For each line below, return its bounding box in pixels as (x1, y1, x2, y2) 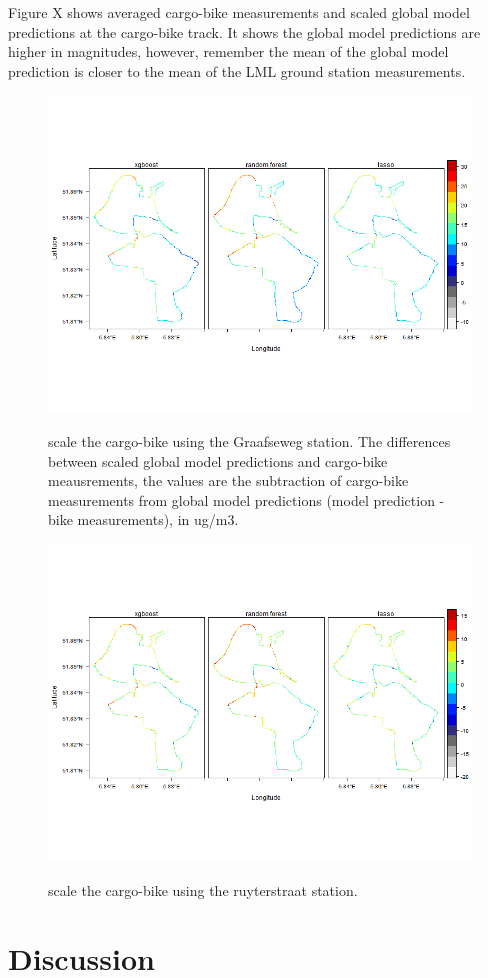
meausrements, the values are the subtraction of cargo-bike (48, 470, 409, 491)
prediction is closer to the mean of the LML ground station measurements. (8, 60, 466, 81)
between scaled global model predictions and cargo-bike (48, 450, 388, 471)
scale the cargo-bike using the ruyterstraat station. (48, 879, 358, 900)
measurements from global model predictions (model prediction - (48, 489, 445, 510)
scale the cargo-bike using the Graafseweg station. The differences (48, 430, 451, 451)
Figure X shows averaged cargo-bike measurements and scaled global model (8, 2, 470, 22)
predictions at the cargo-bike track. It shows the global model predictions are (8, 21, 481, 42)
